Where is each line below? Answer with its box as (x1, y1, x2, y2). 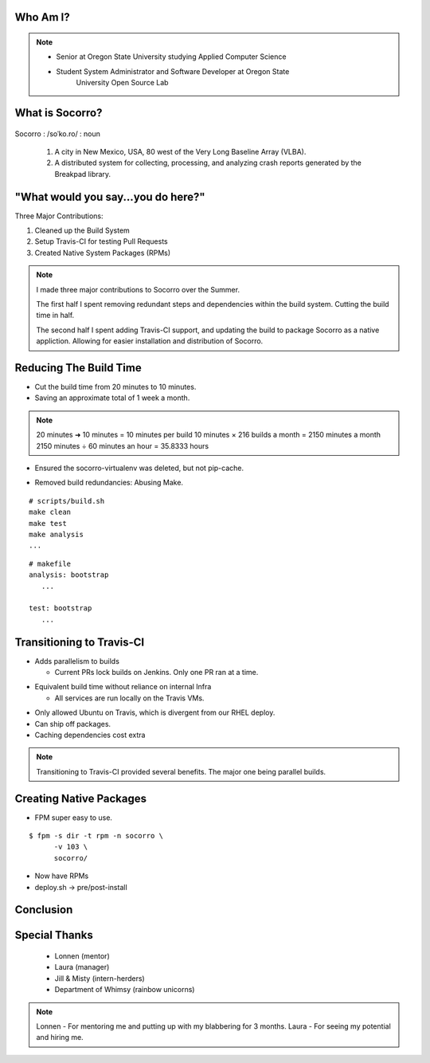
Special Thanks (14, 928, 93, 942)
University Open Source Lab (76, 78, 169, 88)
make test (29, 519, 67, 528)
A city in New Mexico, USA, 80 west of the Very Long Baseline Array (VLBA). (54, 147, 307, 156)
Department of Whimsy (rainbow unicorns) (54, 985, 195, 994)
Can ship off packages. (34, 719, 111, 728)
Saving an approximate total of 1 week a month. (34, 393, 190, 402)
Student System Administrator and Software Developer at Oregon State (56, 66, 290, 76)
